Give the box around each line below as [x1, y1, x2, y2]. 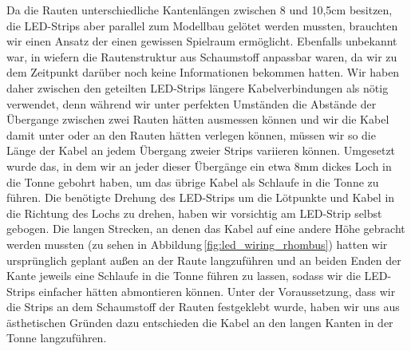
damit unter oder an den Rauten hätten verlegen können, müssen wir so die [6, 126, 376, 143]
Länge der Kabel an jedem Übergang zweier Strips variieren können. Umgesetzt [6, 142, 396, 159]
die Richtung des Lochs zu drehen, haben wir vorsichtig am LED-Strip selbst [6, 204, 382, 221]
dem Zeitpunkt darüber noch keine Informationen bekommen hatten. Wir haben [6, 64, 400, 81]
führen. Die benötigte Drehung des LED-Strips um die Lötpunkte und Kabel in [6, 189, 395, 206]
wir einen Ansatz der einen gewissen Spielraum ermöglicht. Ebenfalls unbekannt [6, 33, 397, 49]
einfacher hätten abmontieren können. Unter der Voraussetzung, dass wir [38, 282, 396, 299]
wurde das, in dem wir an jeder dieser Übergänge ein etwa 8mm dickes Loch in [6, 157, 392, 174]
